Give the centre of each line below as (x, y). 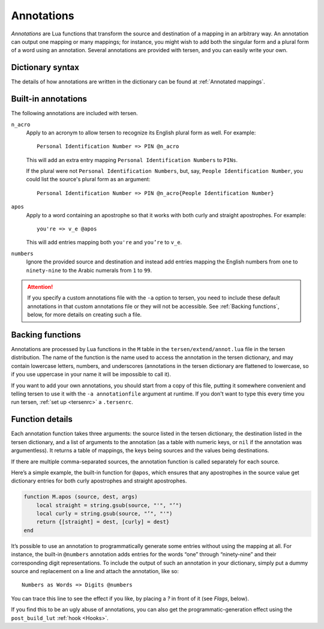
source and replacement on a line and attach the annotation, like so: (95, 571)
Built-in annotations (49, 99)
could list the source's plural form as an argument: (88, 179)
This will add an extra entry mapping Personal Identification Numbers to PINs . (132, 160)
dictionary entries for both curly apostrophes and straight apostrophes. (99, 481)
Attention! (40, 287)
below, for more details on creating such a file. (85, 314)
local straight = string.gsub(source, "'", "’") (109, 505)
